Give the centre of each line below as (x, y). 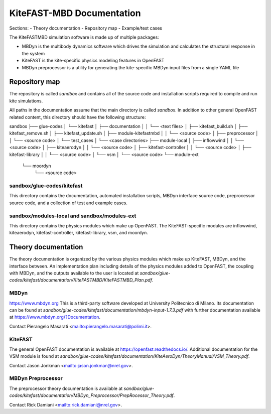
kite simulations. (26, 101)
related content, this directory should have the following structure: (78, 117)
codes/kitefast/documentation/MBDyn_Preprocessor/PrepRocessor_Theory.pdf (92, 395)
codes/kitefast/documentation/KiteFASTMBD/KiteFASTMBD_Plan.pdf (81, 280)
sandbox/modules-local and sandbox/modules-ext (73, 216)
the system (33, 53)
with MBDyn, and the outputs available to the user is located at (74, 273)
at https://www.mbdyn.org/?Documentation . (55, 317)
